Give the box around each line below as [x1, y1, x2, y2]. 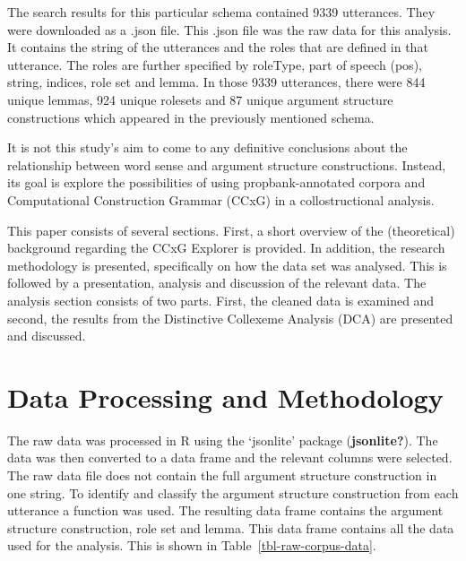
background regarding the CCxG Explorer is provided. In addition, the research [7, 238, 445, 257]
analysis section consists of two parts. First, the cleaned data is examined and [7, 290, 435, 309]
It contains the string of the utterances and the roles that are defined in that [7, 38, 428, 56]
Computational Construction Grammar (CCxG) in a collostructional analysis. [7, 190, 435, 209]
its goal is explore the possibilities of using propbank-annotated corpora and [7, 173, 426, 192]
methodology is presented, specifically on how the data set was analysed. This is [7, 255, 447, 274]
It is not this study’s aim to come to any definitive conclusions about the [7, 138, 408, 157]
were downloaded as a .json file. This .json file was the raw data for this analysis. [7, 20, 452, 39]
